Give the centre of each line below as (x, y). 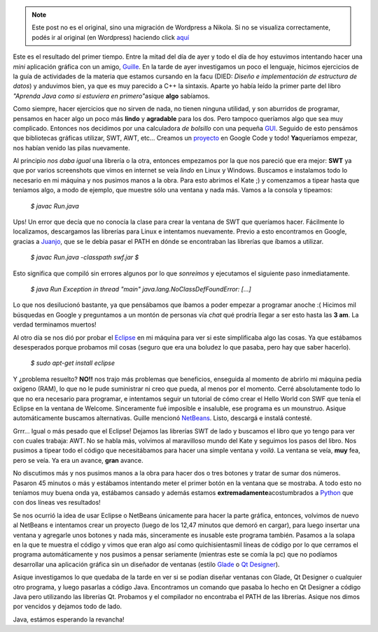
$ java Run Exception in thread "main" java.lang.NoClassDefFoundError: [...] (141, 289)
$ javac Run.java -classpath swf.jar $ (85, 257)
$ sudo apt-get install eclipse (73, 363)
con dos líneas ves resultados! (57, 503)
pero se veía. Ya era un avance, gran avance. (78, 460)
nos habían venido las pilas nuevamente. (72, 148)
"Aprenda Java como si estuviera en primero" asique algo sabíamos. (111, 96)
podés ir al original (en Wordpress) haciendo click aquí (110, 37)
